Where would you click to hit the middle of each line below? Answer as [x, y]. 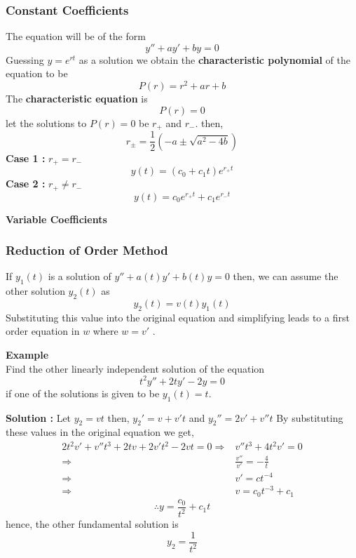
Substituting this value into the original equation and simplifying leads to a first [178, 317]
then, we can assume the [286, 276]
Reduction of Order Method [87, 250]
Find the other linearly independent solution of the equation [135, 368]
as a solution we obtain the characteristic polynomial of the [215, 59]
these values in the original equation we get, [100, 432]
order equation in [43, 331]
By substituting [310, 417]
